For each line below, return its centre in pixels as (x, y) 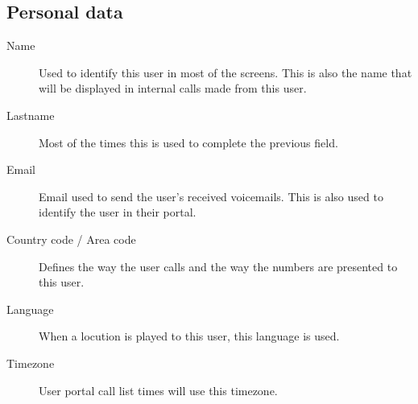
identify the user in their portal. (118, 212)
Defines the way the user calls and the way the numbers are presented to (218, 266)
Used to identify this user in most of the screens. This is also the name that (226, 72)
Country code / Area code (71, 239)
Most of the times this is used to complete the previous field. (188, 142)
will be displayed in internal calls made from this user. (173, 88)
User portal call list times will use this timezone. (158, 390)
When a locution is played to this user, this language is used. (189, 336)
